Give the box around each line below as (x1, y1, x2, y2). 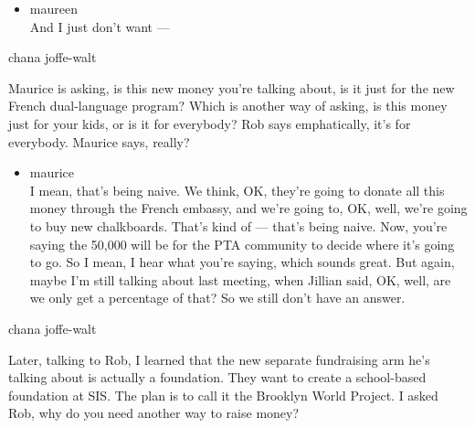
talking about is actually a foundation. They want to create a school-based (8, 368, 427, 387)
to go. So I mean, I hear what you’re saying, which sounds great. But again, (29, 252, 455, 272)
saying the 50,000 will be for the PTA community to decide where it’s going (29, 234, 455, 253)
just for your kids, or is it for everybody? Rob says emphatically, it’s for (8, 113, 411, 133)
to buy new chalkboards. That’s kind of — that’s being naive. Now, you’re (29, 216, 448, 235)
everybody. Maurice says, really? (8, 132, 190, 151)
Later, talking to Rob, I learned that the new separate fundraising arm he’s (8, 349, 430, 369)
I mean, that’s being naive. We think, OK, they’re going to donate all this (29, 180, 445, 199)
